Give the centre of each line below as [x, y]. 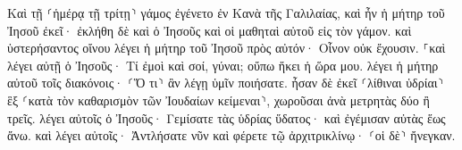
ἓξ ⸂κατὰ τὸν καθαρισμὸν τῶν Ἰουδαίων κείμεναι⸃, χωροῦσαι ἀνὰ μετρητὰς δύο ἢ [218, 100]
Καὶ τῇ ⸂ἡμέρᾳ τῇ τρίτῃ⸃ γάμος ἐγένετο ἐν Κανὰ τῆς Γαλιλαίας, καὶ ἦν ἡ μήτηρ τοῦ [226, 12]
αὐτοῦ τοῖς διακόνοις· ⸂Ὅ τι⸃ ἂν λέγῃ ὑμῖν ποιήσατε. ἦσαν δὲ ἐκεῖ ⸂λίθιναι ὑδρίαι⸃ [226, 83]
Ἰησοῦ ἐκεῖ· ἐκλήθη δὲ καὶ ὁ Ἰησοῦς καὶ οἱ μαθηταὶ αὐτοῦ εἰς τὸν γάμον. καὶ [210, 30]
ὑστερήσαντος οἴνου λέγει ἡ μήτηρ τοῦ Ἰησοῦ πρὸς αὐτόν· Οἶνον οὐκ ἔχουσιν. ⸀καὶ [227, 48]
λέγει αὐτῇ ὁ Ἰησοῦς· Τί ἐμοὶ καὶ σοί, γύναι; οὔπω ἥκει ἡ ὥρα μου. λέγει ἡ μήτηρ [223, 65]
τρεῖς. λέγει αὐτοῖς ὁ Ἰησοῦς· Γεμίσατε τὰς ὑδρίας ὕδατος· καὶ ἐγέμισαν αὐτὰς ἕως [227, 117]
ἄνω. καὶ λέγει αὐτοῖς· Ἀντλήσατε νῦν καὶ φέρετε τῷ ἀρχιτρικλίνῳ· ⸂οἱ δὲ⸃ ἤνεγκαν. [231, 135]
